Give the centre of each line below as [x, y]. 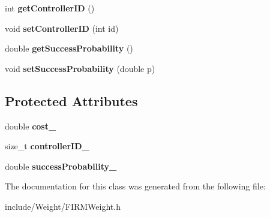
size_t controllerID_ [47, 146]
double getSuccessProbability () [69, 48]
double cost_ [31, 126]
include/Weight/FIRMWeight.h [63, 206]
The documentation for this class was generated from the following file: [135, 186]
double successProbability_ [61, 166]
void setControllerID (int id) [62, 28]
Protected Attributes [71, 100]
